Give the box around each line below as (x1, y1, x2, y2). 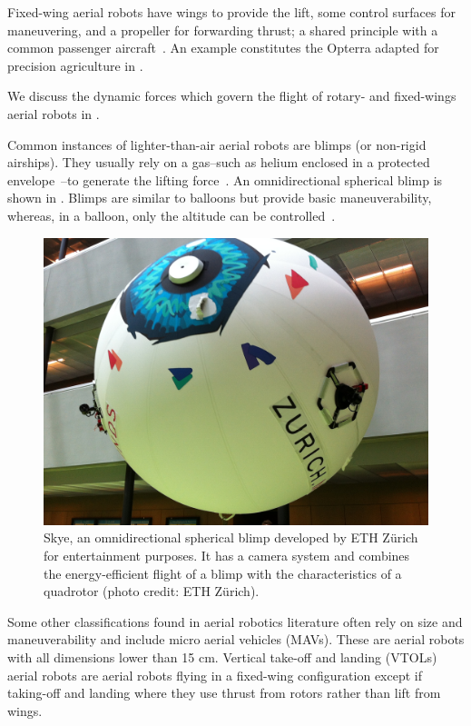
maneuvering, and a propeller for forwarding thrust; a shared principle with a (7, 20, 438, 39)
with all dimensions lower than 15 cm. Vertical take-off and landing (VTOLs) (7, 648, 437, 667)
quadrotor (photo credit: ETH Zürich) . (44, 582, 260, 601)
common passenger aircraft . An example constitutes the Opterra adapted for (7, 38, 439, 57)
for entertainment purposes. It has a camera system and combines (44, 546, 410, 565)
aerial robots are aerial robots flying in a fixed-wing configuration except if (7, 665, 422, 684)
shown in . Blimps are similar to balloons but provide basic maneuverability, (7, 188, 432, 207)
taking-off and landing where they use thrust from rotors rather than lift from (7, 683, 441, 702)
